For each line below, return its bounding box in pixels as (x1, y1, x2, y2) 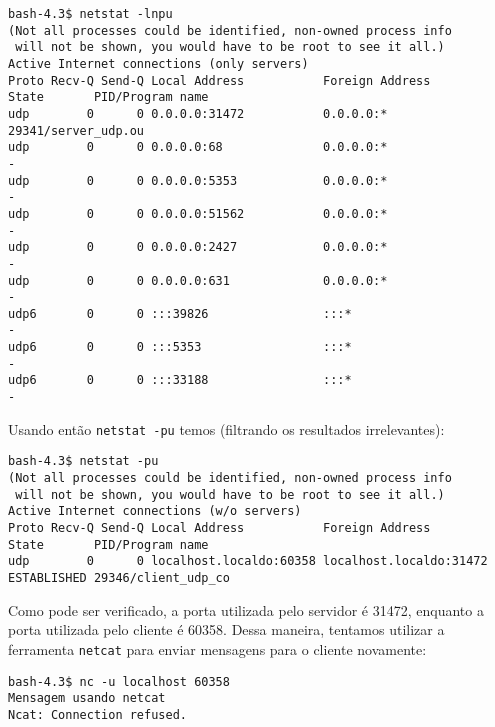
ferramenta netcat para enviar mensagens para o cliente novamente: (8, 638, 427, 659)
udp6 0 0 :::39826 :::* (8, 306, 352, 321)
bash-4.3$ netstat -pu (8, 454, 159, 469)
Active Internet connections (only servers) (8, 56, 309, 71)
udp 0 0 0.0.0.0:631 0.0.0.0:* (8, 273, 388, 288)
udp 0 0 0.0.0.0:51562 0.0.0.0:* (8, 206, 388, 221)
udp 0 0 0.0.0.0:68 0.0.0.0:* (8, 140, 388, 155)
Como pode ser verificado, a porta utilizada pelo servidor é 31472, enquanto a (8, 599, 484, 620)
